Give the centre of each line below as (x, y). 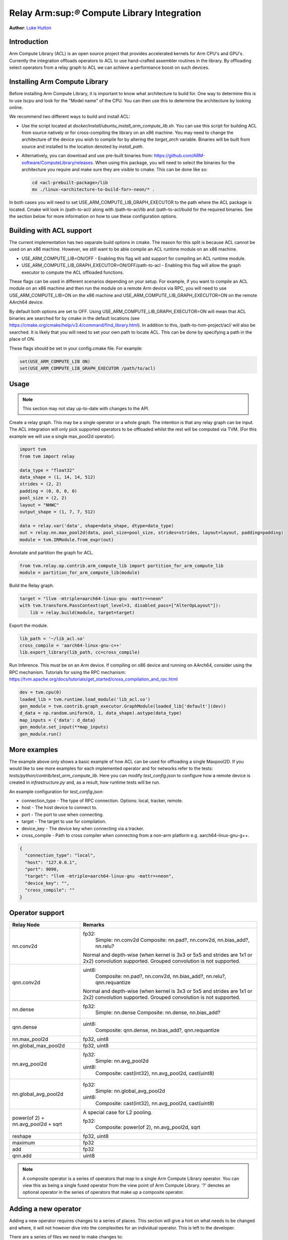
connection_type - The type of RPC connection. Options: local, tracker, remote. (102, 801)
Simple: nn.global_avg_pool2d (130, 1091)
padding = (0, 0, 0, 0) (49, 491)
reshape (22, 1136)
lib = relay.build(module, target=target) (82, 612)
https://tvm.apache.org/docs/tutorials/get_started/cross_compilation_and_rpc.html (93, 679)
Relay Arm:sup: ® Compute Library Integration (105, 13)
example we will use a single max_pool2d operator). (62, 436)
